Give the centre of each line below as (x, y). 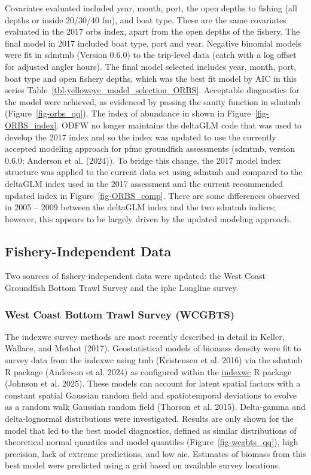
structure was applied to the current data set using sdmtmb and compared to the (154, 172)
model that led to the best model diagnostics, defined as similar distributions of (151, 430)
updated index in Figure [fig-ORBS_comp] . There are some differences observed (153, 195)
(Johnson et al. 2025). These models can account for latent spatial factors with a (153, 383)
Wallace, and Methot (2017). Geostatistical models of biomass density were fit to (153, 348)
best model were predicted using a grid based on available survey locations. (143, 465)
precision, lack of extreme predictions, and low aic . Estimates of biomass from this (155, 453)
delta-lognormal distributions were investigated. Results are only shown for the (149, 419)
